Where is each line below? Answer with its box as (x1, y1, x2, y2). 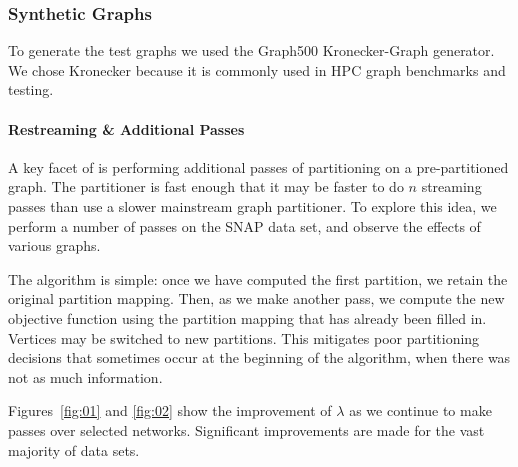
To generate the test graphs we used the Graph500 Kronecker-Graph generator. (8, 40, 495, 61)
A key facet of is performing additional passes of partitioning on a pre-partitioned (8, 156, 509, 177)
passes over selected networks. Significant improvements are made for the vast (8, 419, 485, 440)
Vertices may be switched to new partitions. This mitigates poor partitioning (8, 327, 480, 348)
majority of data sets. (8, 439, 140, 460)
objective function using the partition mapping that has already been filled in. (8, 307, 487, 328)
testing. (8, 79, 54, 100)
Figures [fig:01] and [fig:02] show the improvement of (8, 400, 332, 421)
